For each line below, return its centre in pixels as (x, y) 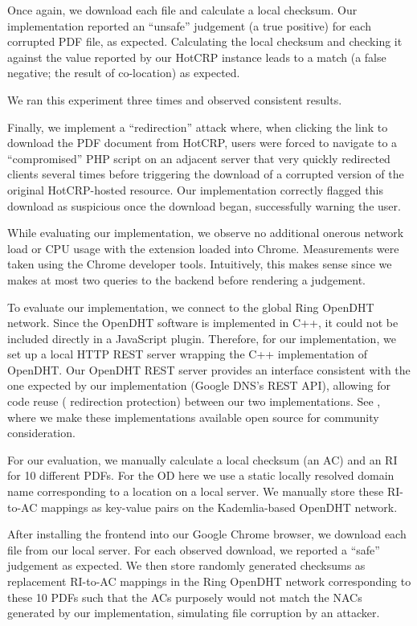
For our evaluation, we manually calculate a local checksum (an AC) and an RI (202, 459)
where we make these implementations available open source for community (193, 417)
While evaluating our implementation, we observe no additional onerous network (206, 233)
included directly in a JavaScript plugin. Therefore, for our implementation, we (202, 338)
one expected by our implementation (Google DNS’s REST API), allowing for (199, 385)
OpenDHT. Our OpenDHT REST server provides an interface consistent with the (209, 369)
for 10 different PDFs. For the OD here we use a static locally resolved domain (201, 475)
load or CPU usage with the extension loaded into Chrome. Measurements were (203, 248)
